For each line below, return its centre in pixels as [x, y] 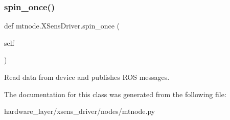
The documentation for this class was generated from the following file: [115, 94]
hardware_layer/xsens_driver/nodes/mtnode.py [80, 111]
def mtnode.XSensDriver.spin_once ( [62, 26]
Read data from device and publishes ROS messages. [87, 77]
